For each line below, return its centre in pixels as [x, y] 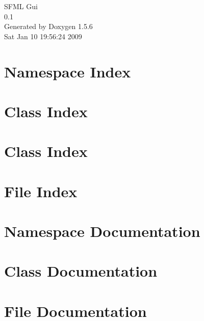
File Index [41, 191]
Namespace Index [68, 71]
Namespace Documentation [102, 231]
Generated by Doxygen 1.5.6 [48, 26]
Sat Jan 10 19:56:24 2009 [43, 36]
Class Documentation [81, 271]
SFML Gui [21, 6]
